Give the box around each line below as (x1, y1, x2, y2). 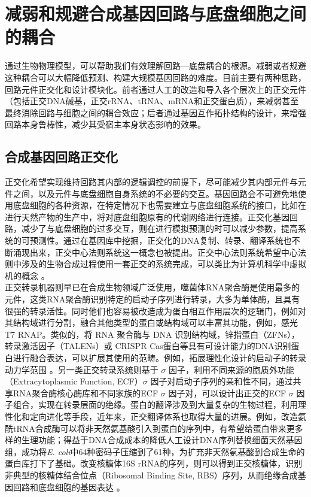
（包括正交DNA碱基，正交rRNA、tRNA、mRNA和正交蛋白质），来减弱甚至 (5, 95, 299, 107)
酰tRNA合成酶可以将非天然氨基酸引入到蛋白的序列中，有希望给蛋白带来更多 (5, 422, 303, 434)
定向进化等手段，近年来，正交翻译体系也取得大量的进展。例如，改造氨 (29, 410, 306, 422)
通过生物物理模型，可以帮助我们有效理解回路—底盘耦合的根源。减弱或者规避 (5, 59, 306, 72)
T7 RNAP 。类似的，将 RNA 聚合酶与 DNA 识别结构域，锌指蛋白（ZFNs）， (5, 328, 300, 340)
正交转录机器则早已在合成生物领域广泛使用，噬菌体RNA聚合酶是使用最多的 (5, 281, 300, 293)
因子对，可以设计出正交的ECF (168, 386, 286, 399)
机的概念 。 (5, 269, 50, 281)
